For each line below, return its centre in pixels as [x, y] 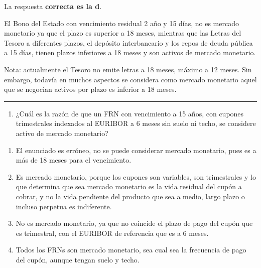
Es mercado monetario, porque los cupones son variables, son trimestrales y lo [136, 176]
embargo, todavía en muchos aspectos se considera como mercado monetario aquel [130, 79]
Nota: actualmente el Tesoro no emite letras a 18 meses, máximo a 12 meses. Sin [128, 69]
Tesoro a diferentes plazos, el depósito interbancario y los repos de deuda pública [128, 42]
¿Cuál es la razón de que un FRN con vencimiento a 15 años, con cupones [130, 113]
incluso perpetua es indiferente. [64, 206]
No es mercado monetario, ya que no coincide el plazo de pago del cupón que [134, 223]
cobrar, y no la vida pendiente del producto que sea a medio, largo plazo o [130, 196]
